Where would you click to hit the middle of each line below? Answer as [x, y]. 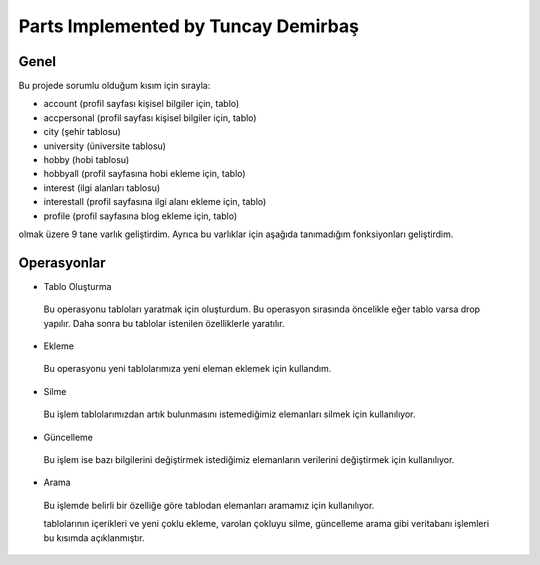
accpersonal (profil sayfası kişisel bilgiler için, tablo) [150, 117]
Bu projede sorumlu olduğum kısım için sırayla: [114, 86]
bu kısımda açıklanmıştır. [94, 537]
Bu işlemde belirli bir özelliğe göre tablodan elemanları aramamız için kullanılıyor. [209, 505]
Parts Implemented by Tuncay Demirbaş [189, 26]
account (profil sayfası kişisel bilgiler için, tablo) [141, 104]
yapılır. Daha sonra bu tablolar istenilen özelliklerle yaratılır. [164, 323]
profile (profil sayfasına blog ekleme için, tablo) [140, 216]
